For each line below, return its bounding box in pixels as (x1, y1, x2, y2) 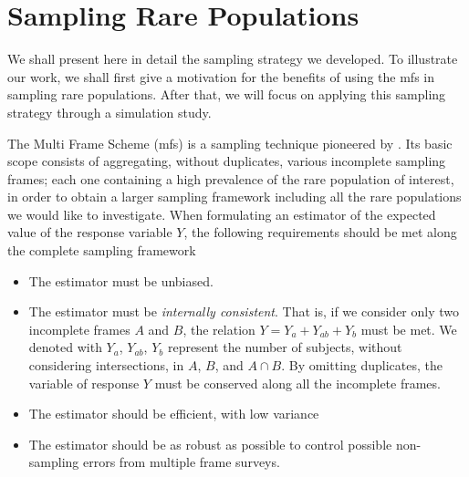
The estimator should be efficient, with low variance (28, 404, 319, 423)
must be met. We (360, 319, 457, 338)
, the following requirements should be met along (183, 223, 457, 242)
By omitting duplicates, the (288, 356, 443, 375)
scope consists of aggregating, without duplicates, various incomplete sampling (7, 151, 446, 171)
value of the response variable (7, 223, 172, 242)
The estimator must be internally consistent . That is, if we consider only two (28, 302, 460, 321)
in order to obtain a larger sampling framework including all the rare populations (7, 187, 462, 206)
